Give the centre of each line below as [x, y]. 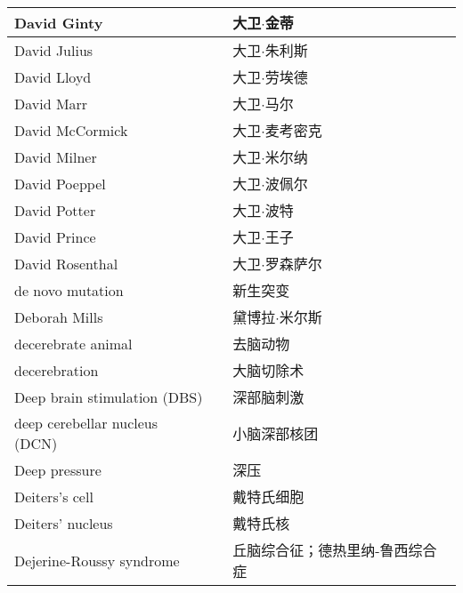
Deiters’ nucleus [64, 523]
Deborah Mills [59, 317]
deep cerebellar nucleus [86, 423]
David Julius [54, 50]
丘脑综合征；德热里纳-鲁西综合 [335, 550]
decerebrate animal [73, 343]
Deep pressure [58, 469]
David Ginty [59, 22]
